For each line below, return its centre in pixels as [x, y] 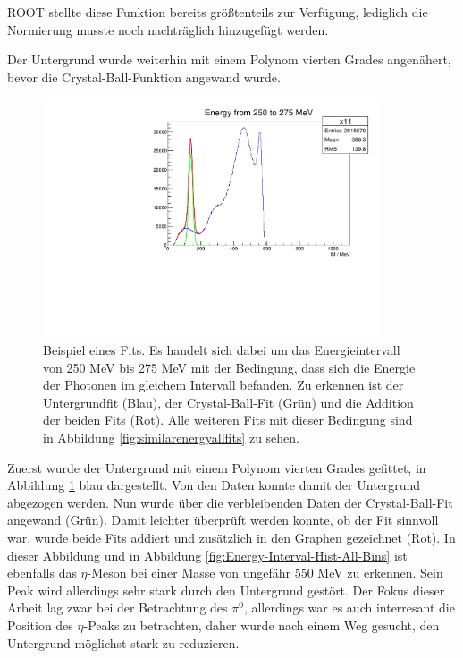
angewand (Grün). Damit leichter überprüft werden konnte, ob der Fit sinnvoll [223, 520]
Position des [40, 624]
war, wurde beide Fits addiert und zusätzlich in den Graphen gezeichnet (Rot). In [231, 537]
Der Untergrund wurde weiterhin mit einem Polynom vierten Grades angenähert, [229, 59]
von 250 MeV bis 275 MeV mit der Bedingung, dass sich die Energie [229, 367]
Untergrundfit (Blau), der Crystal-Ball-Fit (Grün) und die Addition [228, 402]
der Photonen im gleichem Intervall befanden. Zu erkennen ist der [223, 385]
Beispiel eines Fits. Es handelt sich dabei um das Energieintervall [222, 350]
